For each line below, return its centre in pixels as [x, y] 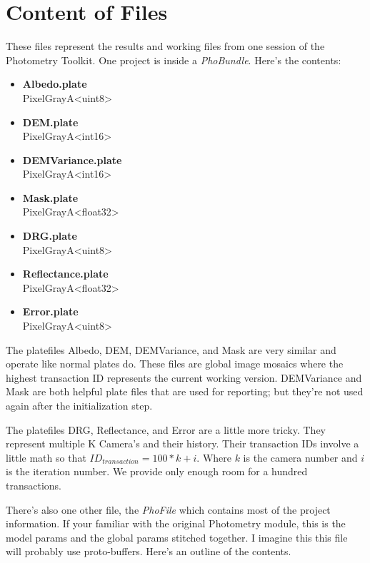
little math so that [46, 457]
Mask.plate [50, 197]
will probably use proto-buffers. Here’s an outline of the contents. [149, 551]
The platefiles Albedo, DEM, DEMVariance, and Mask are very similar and [171, 349]
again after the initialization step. [79, 405]
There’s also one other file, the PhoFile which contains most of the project [168, 509]
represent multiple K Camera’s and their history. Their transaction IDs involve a [182, 443]
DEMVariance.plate [72, 159]
